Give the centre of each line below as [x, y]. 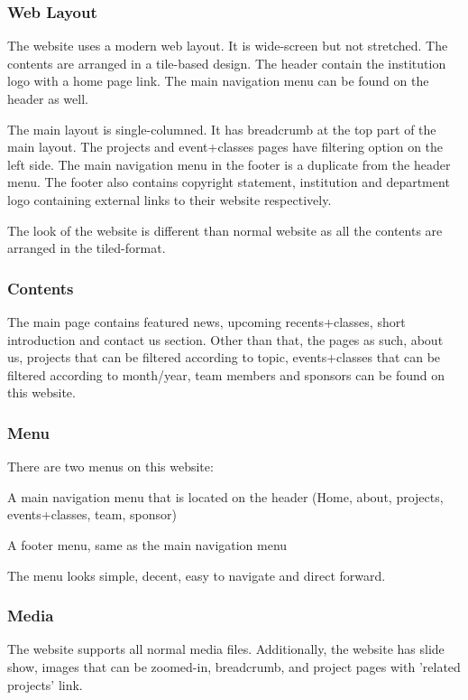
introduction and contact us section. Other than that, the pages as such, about [225, 339]
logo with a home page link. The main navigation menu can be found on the [218, 81]
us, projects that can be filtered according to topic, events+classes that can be [224, 357]
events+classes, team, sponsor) [92, 514]
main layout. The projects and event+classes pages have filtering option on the [225, 147]
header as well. [48, 98]
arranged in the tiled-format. [87, 248]
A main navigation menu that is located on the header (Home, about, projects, [225, 496]
